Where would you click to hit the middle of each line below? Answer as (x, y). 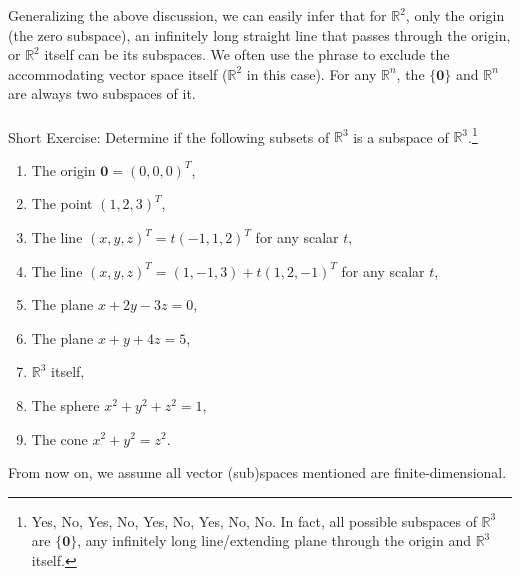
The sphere (65, 404)
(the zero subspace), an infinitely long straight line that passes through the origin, (259, 34)
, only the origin (455, 15)
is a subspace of (401, 136)
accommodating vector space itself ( (118, 73)
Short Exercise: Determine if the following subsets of (169, 136)
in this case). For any (311, 73)
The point (62, 203)
